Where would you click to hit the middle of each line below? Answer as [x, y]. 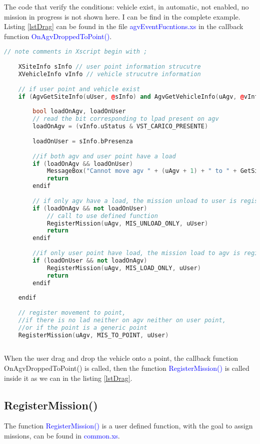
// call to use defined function [102, 216]
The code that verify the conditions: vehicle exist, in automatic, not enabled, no [126, 7]
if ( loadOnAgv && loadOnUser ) [83, 164]
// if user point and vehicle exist [79, 89]
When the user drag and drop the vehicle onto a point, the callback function [121, 358]
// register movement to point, [72, 313]
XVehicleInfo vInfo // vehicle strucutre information [109, 74]
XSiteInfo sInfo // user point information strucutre [109, 67]
